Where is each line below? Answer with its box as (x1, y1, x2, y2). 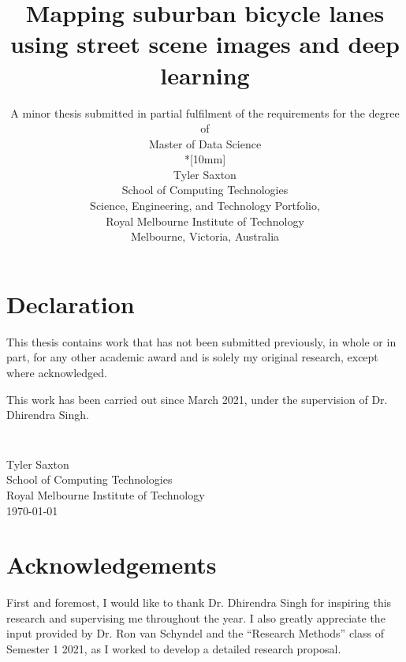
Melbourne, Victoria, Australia (130, 228, 280, 245)
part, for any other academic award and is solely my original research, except (6, 349, 378, 365)
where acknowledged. (6, 364, 107, 380)
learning (160, 58, 250, 91)
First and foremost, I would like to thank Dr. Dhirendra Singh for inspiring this (6, 594, 392, 611)
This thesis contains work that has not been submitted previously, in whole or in (6, 333, 397, 350)
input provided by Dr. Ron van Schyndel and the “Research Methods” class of (6, 625, 384, 641)
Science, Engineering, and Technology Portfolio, (90, 197, 320, 214)
